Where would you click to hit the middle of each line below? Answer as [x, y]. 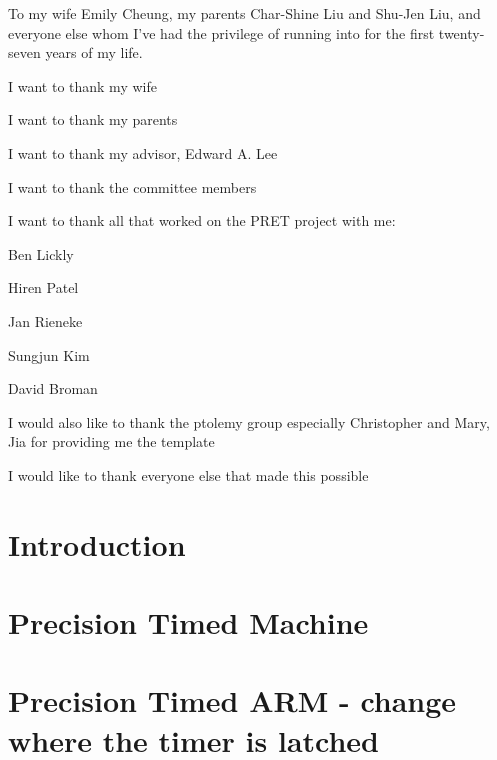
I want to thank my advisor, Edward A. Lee [143, 152]
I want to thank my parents [93, 119]
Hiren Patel [43, 287]
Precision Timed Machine [188, 622]
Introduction [97, 543]
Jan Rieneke [45, 320]
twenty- [461, 32]
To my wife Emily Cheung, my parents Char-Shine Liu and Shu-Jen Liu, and [244, 13]
